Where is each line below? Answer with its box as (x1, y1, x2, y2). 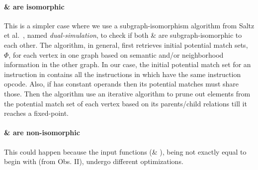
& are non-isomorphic (4, 127, 80, 138)
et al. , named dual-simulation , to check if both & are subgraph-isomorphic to (4, 30, 242, 40)
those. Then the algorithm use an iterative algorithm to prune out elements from (4, 88, 251, 98)
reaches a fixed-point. (4, 108, 69, 118)
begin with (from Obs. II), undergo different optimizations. (4, 156, 183, 167)
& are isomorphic (4, 1, 65, 11)
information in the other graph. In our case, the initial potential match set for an (4, 59, 251, 70)
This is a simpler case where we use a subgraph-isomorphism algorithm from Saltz (4, 20, 255, 30)
